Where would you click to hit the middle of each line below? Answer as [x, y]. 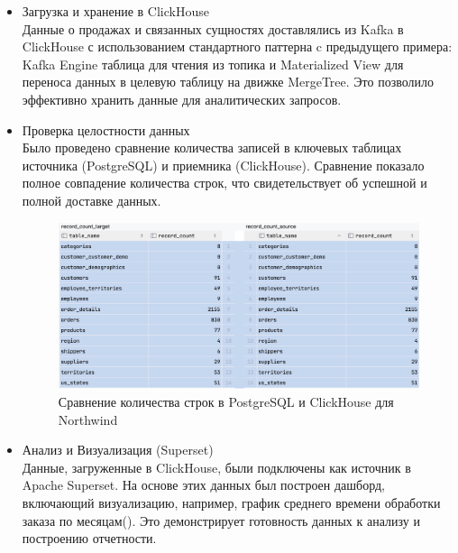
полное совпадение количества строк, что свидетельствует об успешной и [224, 183]
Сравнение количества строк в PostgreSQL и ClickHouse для [226, 401]
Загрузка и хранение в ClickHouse [115, 11]
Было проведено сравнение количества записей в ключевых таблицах [212, 147]
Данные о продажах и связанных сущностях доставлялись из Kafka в [213, 28]
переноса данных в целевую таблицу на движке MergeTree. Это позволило [228, 82]
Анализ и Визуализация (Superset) [118, 450]
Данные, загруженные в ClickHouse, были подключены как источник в [216, 467]
